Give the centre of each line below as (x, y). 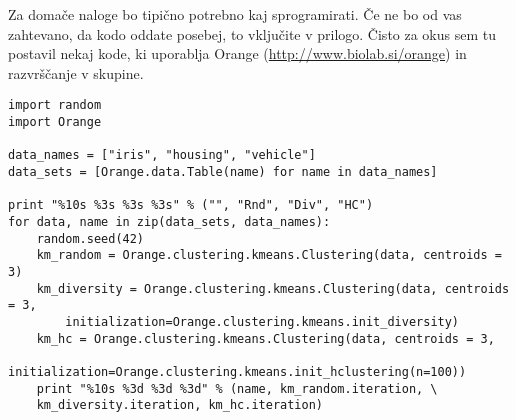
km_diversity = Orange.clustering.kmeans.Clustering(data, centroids (273, 288)
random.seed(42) (90, 238)
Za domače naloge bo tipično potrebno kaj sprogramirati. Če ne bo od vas (235, 14)
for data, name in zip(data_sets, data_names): (169, 221)
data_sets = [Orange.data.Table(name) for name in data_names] (223, 172)
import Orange (55, 122)
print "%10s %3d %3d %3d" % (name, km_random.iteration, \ (237, 388)
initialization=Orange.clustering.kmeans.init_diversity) (262, 321)
